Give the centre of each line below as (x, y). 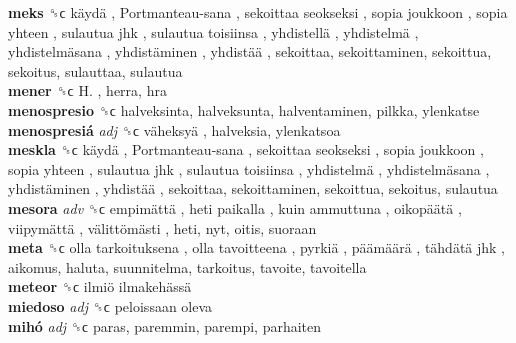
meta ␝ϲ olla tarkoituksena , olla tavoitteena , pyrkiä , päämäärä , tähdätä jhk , (257, 247)
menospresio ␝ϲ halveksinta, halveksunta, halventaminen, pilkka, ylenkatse (244, 109)
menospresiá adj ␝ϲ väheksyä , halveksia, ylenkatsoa (174, 129)
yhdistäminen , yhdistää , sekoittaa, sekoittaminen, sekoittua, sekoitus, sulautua (253, 188)
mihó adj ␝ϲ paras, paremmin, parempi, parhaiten (165, 325)
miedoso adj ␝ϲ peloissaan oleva (110, 305)
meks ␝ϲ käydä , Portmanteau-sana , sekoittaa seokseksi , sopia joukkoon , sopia (258, 12)
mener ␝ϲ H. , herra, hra (87, 90)
